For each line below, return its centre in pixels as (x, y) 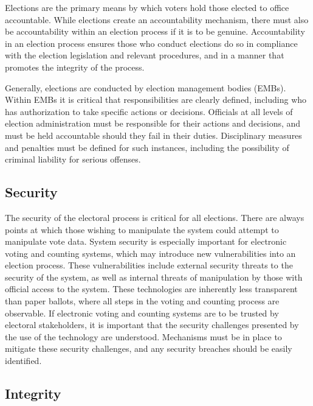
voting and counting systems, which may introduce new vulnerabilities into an (150, 253)
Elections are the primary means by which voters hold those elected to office (147, 7)
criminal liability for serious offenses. (73, 159)
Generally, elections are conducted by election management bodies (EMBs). (146, 87)
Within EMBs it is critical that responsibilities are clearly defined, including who (156, 100)
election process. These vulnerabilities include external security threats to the (149, 265)
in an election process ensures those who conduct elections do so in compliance (151, 43)
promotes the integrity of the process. (75, 67)
